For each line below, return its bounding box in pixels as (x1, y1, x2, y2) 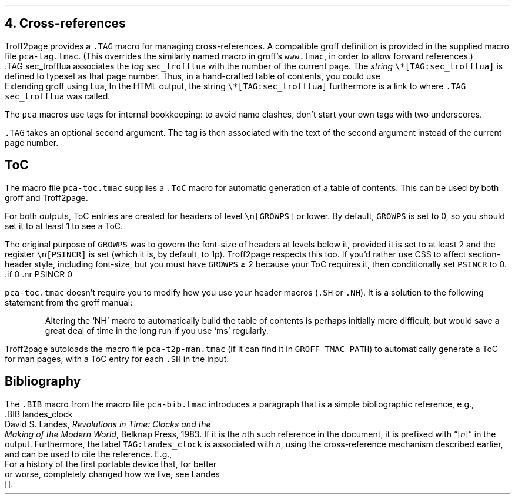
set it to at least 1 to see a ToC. (5, 220, 123, 231)
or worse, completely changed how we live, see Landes (5, 468, 220, 479)
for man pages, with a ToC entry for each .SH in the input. (5, 353, 229, 364)
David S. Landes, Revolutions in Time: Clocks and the (5, 418, 211, 429)
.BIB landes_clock (5, 408, 73, 419)
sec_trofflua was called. (5, 91, 111, 101)
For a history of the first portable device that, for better (5, 458, 217, 469)
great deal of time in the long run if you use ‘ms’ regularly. (45, 325, 269, 336)
